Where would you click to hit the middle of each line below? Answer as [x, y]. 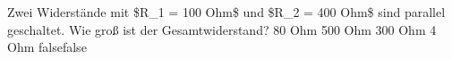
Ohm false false [47, 47]
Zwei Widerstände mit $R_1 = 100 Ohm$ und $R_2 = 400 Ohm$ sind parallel [226, 12]
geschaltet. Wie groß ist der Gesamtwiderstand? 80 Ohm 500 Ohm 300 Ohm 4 [222, 29]
